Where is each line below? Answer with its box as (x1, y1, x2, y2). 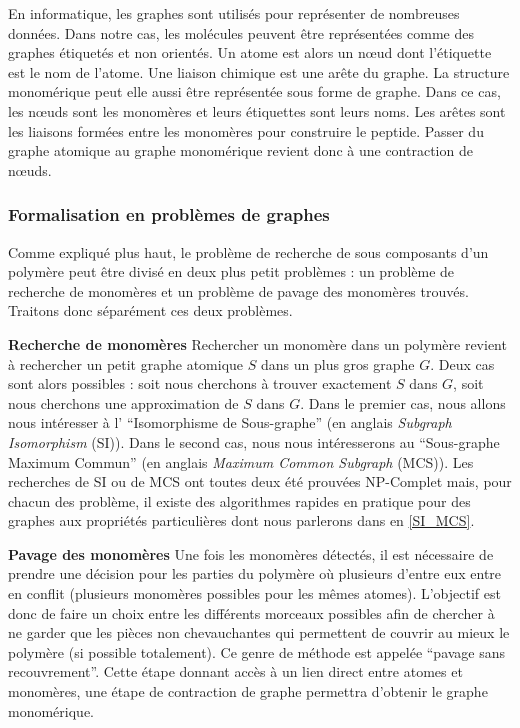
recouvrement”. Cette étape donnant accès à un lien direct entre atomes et (8, 661, 463, 682)
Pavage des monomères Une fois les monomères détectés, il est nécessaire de (8, 543, 494, 564)
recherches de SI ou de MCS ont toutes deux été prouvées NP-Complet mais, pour (8, 471, 512, 492)
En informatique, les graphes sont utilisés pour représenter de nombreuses (8, 3, 460, 23)
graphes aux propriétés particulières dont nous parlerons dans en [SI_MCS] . (8, 510, 475, 531)
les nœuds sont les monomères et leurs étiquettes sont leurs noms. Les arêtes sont (8, 100, 506, 121)
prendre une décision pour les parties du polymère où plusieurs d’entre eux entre (8, 563, 502, 584)
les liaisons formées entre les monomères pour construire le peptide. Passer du (8, 120, 484, 141)
